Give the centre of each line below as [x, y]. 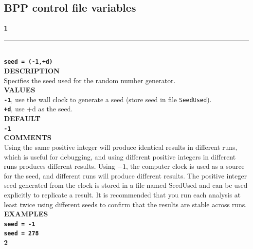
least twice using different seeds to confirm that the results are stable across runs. [126, 204]
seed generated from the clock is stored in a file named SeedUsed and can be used [126, 185]
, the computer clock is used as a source [185, 166]
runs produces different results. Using [60, 166]
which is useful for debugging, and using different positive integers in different [120, 156]
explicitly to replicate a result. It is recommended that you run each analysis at [122, 194]
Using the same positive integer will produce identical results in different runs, [121, 147]
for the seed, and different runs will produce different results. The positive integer [126, 175]
